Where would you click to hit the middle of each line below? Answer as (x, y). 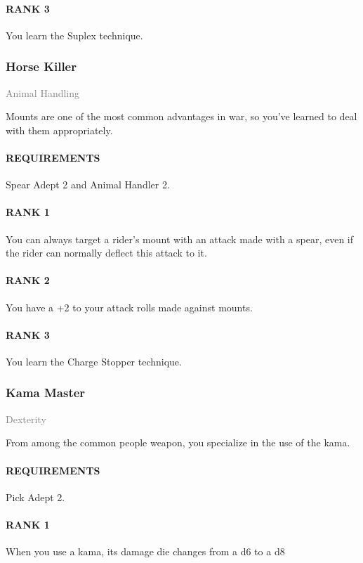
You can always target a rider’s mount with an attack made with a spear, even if (180, 239)
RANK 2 (28, 280)
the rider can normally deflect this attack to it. (106, 253)
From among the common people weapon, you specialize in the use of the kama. (178, 442)
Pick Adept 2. (35, 497)
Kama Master (46, 393)
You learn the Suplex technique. (74, 35)
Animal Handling (43, 92)
